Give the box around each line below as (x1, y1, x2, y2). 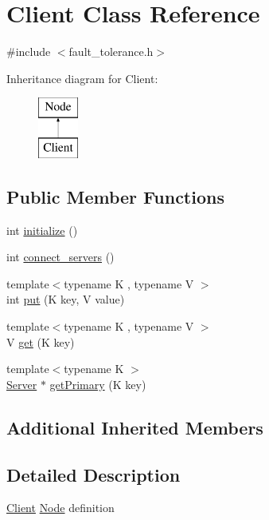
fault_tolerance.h (68, 43, 154, 60)
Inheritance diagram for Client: (6, 69, 158, 86)
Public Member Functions (6, 184, 224, 208)
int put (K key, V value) (6, 291, 125, 308)
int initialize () (6, 221, 78, 238)
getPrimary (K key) (49, 375, 146, 392)
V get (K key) (6, 333, 75, 350)
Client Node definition (6, 499, 115, 516)
